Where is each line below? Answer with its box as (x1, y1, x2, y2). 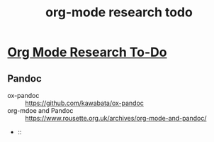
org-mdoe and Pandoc (7, 106, 74, 114)
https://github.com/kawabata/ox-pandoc (25, 99, 144, 107)
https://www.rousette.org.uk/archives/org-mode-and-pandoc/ (25, 114, 207, 122)
